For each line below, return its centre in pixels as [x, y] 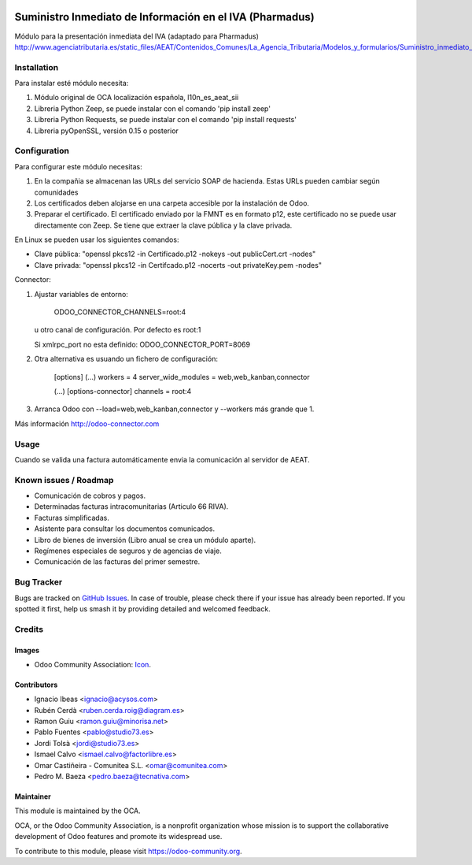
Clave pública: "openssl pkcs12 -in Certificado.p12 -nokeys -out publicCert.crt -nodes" [175, 254]
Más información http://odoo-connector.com [87, 423]
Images [27, 650]
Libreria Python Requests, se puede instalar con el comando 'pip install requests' [165, 120]
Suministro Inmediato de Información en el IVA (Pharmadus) [164, 17]
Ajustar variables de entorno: [81, 294]
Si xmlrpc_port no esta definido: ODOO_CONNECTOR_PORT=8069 [142, 344]
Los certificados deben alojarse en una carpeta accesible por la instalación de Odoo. [172, 203]
